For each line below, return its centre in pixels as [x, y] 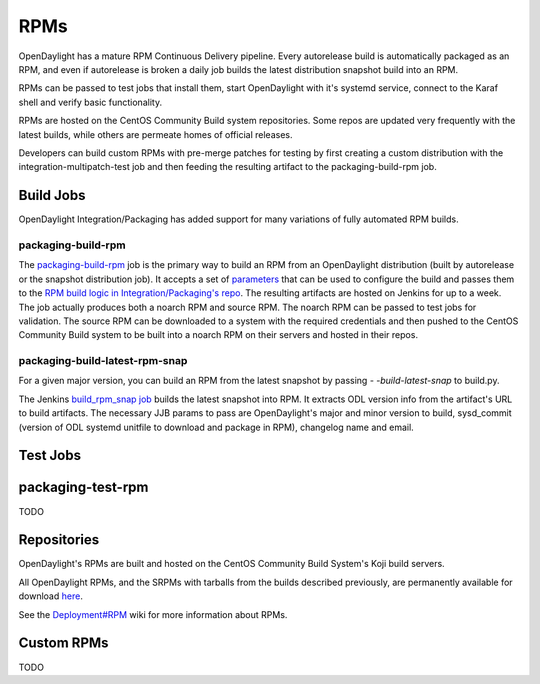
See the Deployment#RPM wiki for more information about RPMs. [153, 614]
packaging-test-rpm [83, 487]
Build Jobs [52, 195]
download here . [51, 596]
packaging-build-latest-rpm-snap [103, 361]
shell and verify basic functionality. [90, 102]
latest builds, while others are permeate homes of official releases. [155, 134]
